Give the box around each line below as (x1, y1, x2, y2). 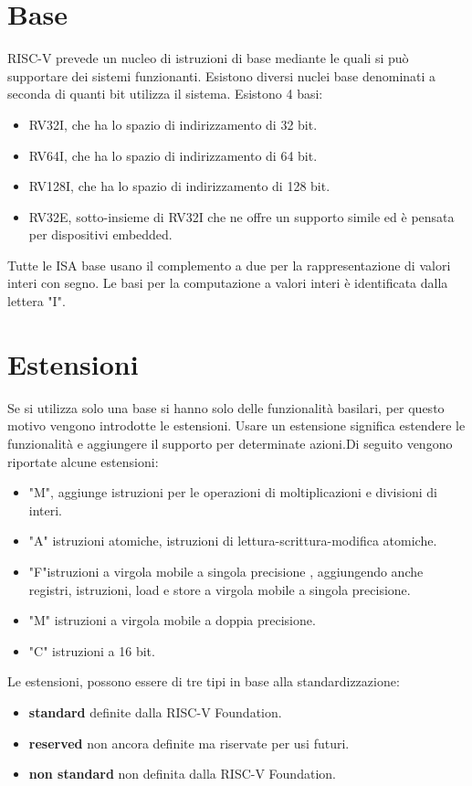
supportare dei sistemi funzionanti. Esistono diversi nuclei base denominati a (7, 66, 436, 85)
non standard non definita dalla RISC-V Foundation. (28, 764, 336, 783)
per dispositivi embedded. (28, 225, 173, 244)
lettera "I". (7, 292, 66, 311)
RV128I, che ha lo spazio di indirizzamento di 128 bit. (28, 176, 330, 196)
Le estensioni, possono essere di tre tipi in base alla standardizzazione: (7, 672, 400, 691)
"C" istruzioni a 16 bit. (28, 641, 155, 660)
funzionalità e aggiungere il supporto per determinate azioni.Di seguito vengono (7, 433, 453, 452)
